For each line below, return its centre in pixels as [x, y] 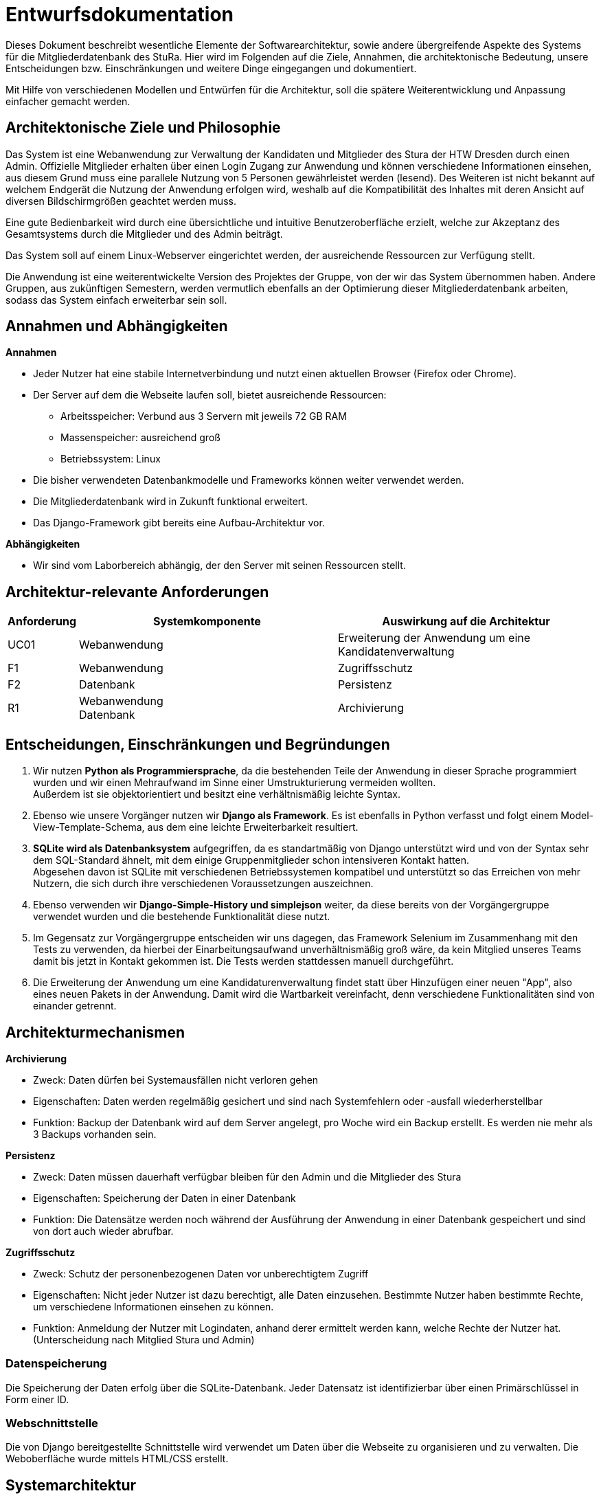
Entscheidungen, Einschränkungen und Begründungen [198, 744]
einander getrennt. [75, 1006]
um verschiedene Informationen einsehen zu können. [154, 1306]
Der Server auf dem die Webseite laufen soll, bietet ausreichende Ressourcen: [210, 395]
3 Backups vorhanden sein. [95, 1134]
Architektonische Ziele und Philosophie [143, 128]
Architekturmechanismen [95, 1032]
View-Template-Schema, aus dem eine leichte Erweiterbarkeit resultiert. [196, 827]
